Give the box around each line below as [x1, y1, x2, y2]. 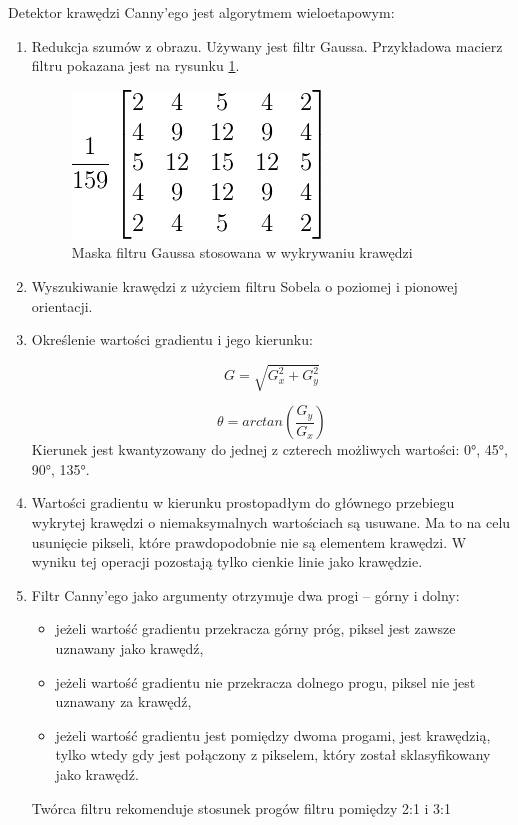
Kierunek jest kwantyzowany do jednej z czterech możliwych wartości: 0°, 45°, [31, 439, 509, 460]
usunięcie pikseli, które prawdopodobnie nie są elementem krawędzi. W [31, 531, 467, 552]
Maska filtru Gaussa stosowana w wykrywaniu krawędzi [71, 242, 413, 263]
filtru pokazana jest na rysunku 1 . [31, 55, 240, 76]
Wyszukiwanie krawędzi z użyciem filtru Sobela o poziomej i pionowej [31, 275, 458, 296]
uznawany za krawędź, [55, 691, 192, 712]
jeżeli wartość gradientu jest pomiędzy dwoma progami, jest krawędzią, [55, 724, 491, 745]
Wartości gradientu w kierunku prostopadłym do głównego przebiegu [31, 492, 455, 513]
